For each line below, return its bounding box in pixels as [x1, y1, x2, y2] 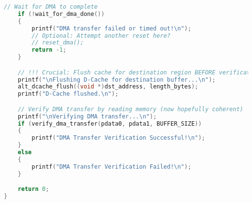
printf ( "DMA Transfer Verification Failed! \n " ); [31, 163, 191, 170]
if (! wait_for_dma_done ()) [17, 10, 105, 17]
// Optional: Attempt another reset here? [31, 32, 171, 39]
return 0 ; [17, 186, 49, 193]
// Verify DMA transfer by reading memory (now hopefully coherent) [17, 105, 243, 113]
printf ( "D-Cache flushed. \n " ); [17, 90, 119, 98]
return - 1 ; [31, 46, 66, 54]
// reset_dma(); [31, 39, 84, 46]
